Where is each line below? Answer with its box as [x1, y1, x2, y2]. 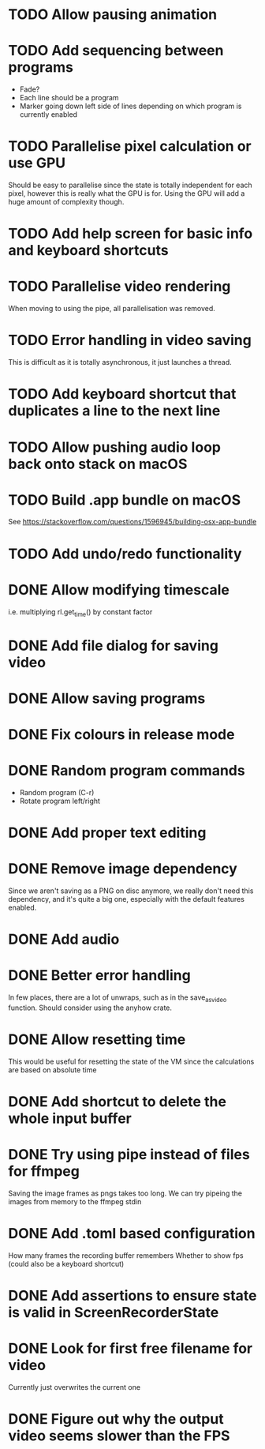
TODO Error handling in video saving [8, 332, 252, 349]
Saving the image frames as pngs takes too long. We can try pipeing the [8, 1188, 243, 1198]
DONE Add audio [8, 930, 120, 948]
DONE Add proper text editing [8, 824, 207, 842]
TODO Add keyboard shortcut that [8, 385, 237, 404]
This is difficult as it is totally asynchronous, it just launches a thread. [8, 358, 233, 367]
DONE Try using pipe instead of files [8, 1146, 250, 1164]
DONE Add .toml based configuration [8, 1225, 256, 1243]
